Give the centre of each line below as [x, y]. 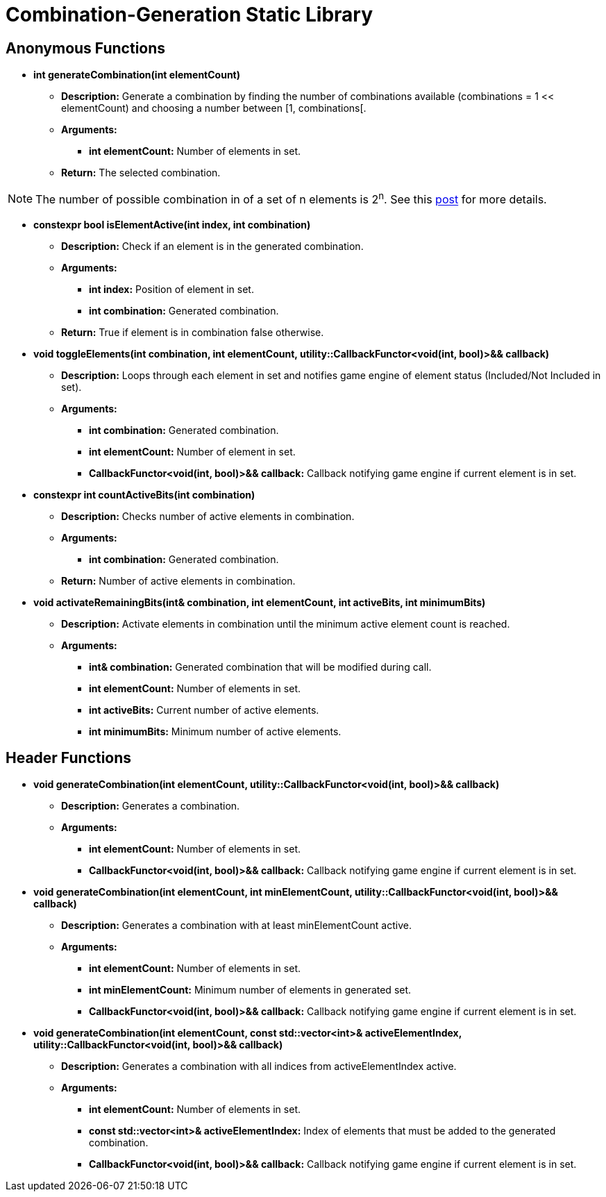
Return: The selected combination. [141, 173]
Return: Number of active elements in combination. [178, 580]
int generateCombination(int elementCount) [137, 75]
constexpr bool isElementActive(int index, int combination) [172, 224]
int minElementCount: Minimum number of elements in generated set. [250, 990]
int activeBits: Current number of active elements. [204, 710]
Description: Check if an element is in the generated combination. [212, 246]
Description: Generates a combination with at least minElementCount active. [236, 926]
